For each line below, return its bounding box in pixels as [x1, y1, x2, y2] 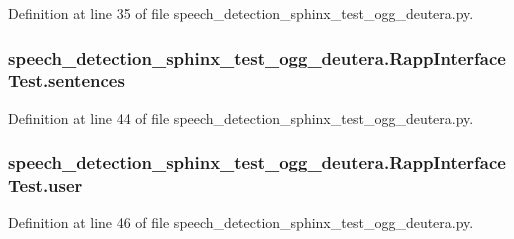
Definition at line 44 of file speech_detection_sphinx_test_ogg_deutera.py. [8, 107, 474, 128]
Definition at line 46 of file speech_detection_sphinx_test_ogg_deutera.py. [8, 212, 474, 233]
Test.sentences [8, 68, 125, 93]
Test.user [8, 173, 83, 198]
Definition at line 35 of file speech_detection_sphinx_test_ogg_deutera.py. [8, 3, 474, 23]
